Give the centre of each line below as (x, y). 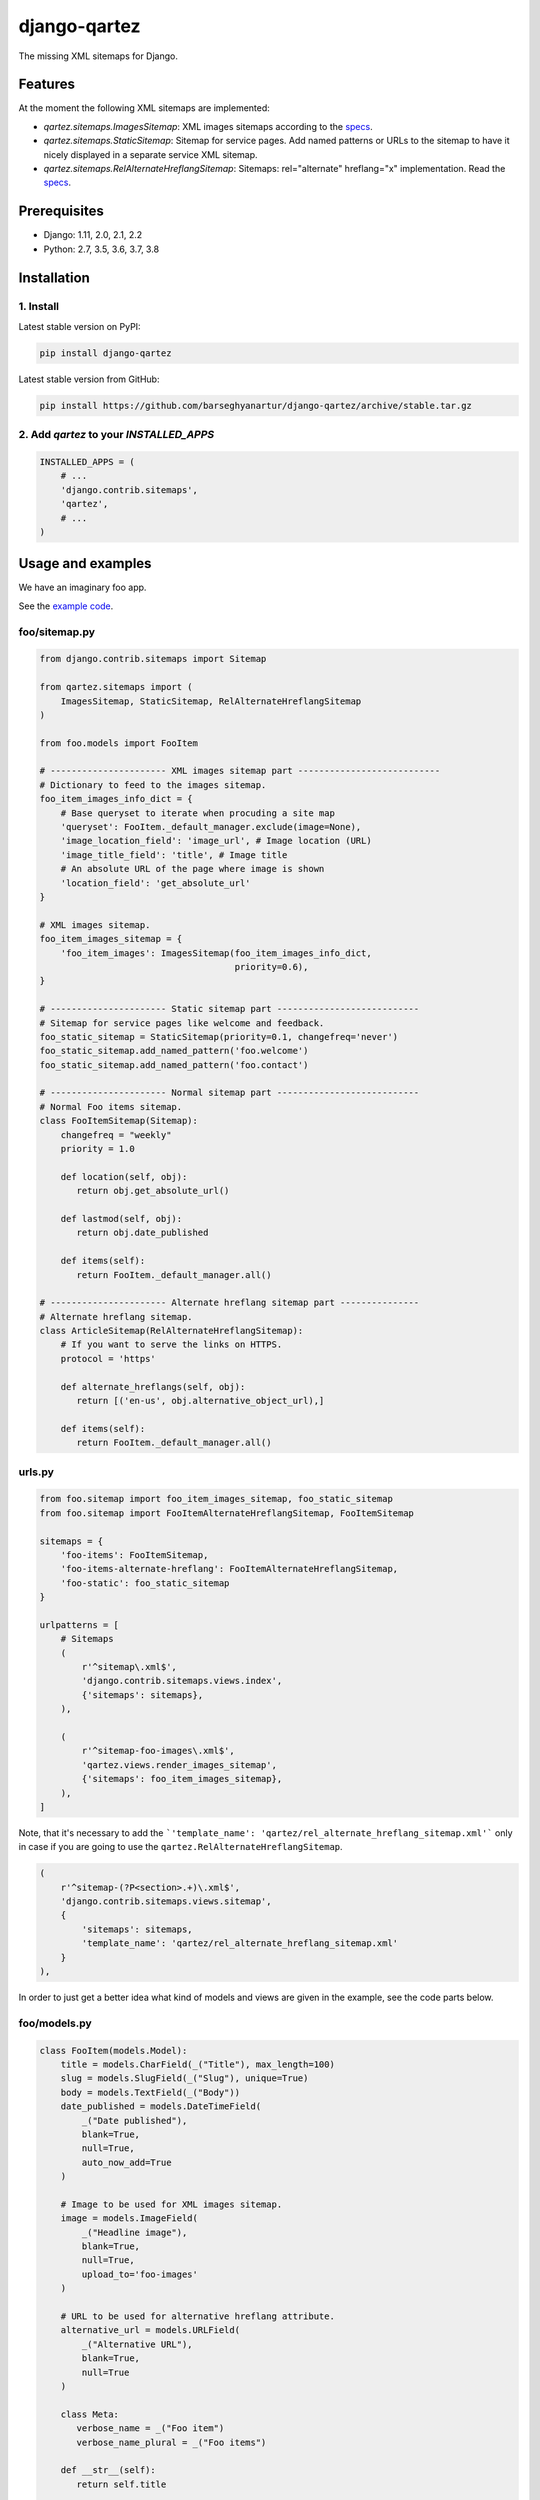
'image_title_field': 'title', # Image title (174, 854)
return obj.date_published (142, 1233)
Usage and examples (85, 563)
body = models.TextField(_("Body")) (150, 2092)
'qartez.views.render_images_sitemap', (179, 1764)
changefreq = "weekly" (116, 1134)
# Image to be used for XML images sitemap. (171, 2204)
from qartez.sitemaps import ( (116, 687)
